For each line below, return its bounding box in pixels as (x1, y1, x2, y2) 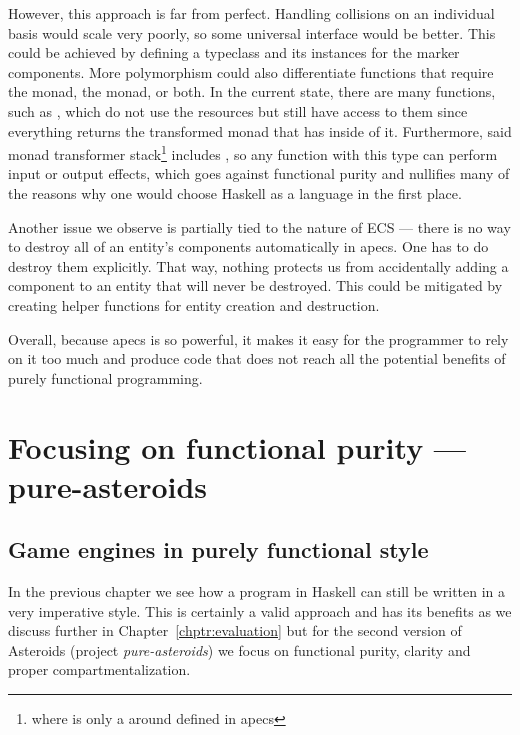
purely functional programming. (8, 367, 203, 388)
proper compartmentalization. (8, 659, 191, 680)
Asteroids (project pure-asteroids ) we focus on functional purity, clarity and (8, 639, 471, 660)
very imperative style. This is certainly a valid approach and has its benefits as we (8, 600, 512, 621)
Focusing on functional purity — (8, 426, 467, 467)
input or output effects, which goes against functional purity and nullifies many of (8, 163, 510, 184)
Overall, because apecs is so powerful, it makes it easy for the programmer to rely (8, 328, 509, 349)
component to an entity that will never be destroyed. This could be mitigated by (8, 275, 503, 296)
